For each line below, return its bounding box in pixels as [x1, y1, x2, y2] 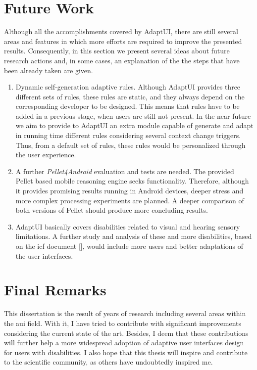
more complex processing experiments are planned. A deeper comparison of [15, 195, 244, 205]
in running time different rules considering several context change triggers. [15, 130, 241, 140]
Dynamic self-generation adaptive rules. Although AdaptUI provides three [15, 82, 241, 92]
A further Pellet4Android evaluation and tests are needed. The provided [15, 166, 234, 176]
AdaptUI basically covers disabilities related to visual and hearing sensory [15, 221, 240, 231]
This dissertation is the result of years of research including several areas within [4, 308, 246, 319]
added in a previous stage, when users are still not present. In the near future [15, 110, 251, 121]
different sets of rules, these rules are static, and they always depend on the [15, 91, 245, 101]
